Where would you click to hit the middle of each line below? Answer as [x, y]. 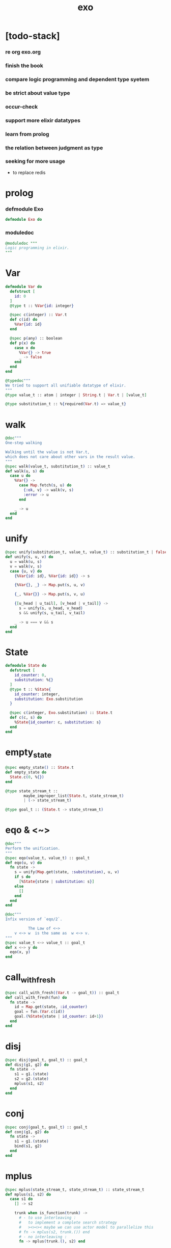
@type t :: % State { [31, 689]
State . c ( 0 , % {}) [27, 777]
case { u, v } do [26, 571]
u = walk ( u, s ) [26, 562]
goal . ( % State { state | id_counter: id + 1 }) [59, 1017]
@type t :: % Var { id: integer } [42, 306]
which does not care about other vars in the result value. [70, 457]
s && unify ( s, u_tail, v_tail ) [52, 613]
